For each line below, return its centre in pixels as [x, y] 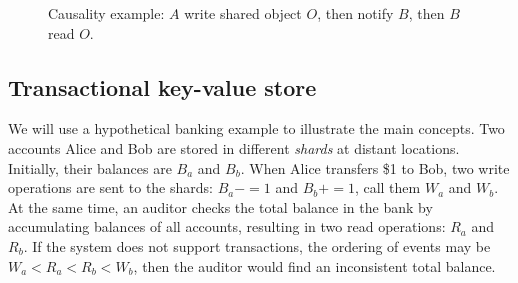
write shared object [243, 13]
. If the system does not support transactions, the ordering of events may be [257, 245]
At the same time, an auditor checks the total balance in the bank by [220, 206]
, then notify [355, 13]
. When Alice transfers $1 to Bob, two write [375, 167]
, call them [387, 187]
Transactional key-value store [162, 86]
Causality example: [106, 13]
